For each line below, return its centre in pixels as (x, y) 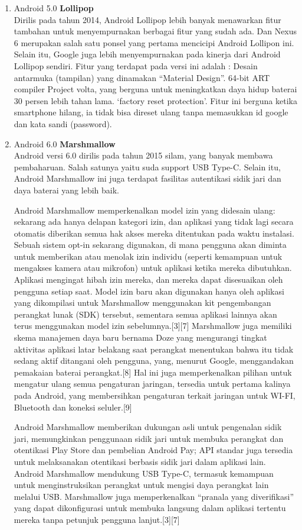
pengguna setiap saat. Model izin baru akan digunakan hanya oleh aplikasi (149, 291)
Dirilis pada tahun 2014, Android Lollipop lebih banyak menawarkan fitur (147, 19)
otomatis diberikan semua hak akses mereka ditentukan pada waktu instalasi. (154, 233)
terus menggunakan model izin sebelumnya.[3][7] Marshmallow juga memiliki (153, 326)
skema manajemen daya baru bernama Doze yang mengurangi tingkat (140, 337)
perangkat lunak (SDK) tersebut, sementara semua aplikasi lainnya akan (145, 314)
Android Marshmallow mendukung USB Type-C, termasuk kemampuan (144, 473)
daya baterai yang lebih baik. (66, 190)
